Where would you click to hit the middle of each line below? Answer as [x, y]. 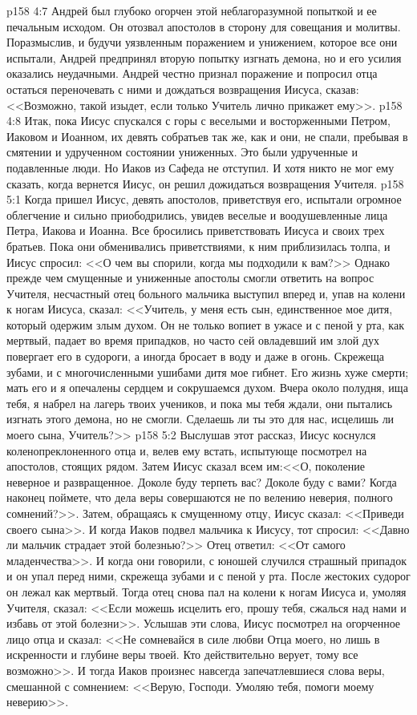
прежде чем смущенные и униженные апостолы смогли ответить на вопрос [190, 278]
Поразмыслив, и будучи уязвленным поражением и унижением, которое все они [202, 42]
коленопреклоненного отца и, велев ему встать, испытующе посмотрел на [187, 450]
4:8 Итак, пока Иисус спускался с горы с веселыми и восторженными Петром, [198, 121]
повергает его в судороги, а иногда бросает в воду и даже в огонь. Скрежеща [195, 356]
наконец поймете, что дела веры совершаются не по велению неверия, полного [200, 497]
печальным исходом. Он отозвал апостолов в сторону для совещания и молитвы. [204, 26]
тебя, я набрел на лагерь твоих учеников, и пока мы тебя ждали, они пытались [200, 403]
